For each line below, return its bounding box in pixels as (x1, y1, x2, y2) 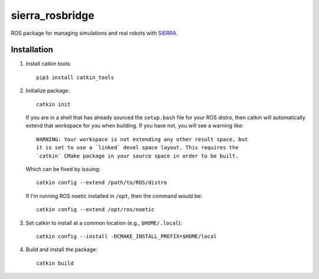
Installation (11, 45, 53, 55)
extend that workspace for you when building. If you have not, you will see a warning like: (25, 122, 244, 129)
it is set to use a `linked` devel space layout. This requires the (36, 145, 239, 151)
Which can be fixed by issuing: (25, 165, 100, 172)
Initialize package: (25, 87, 70, 94)
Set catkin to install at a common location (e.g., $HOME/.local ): (25, 219, 183, 227)
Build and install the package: (25, 246, 97, 253)
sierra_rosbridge (11, 9, 95, 22)
